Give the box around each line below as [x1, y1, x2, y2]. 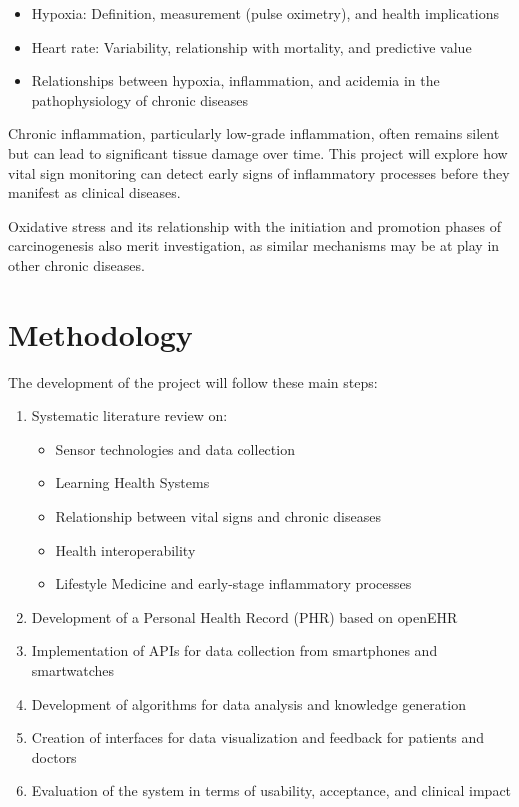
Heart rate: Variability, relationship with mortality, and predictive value [31, 36, 472, 57]
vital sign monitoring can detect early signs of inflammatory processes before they [8, 162, 510, 183]
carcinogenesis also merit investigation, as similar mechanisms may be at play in [8, 235, 500, 256]
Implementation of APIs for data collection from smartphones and [31, 640, 438, 661]
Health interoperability [55, 539, 196, 560]
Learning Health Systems [55, 472, 210, 493]
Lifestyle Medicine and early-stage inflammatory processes [55, 573, 412, 594]
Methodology [8, 313, 193, 354]
